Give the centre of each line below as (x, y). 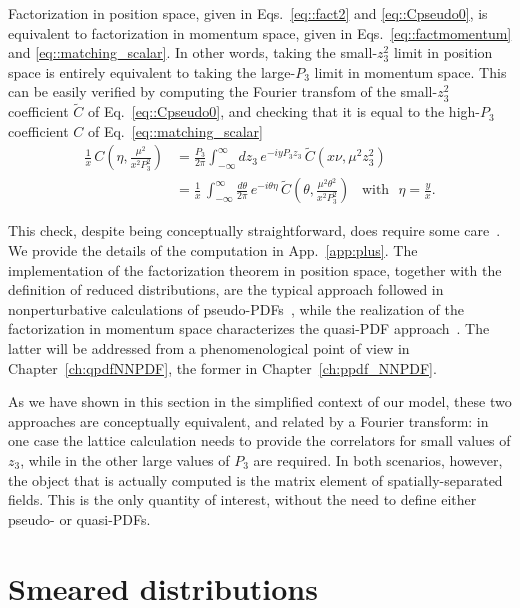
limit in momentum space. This (410, 71)
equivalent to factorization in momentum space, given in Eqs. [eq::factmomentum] (260, 32)
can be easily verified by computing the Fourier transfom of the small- (223, 91)
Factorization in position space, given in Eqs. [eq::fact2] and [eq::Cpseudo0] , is (248, 13)
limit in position (443, 52)
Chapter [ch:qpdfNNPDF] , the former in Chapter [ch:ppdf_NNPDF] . (222, 367)
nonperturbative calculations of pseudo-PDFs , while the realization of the (236, 308)
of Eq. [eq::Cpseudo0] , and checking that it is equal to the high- (283, 111)
